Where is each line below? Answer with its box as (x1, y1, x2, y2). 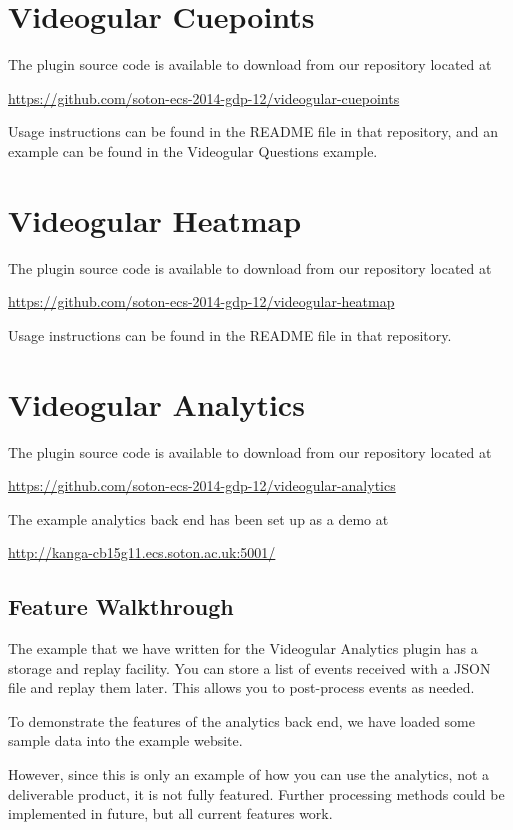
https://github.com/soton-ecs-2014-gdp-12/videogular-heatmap (8, 291, 395, 312)
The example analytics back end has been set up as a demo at (8, 508, 389, 529)
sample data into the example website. (8, 730, 243, 751)
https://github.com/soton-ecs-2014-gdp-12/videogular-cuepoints (8, 87, 400, 108)
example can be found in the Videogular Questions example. (8, 140, 378, 161)
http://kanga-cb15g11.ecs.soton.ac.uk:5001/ (8, 542, 276, 563)
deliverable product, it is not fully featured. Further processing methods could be (8, 783, 505, 804)
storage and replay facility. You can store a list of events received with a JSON (8, 657, 491, 678)
